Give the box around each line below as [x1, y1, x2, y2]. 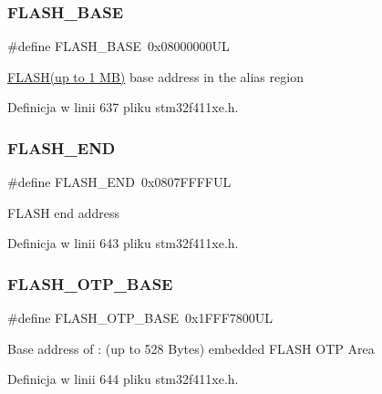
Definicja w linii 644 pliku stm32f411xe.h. [7, 369, 239, 389]
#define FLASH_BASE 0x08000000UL [7, 36, 230, 56]
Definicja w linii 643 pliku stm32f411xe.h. [7, 233, 239, 253]
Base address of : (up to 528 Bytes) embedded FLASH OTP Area [7, 338, 375, 358]
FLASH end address [7, 202, 120, 222]
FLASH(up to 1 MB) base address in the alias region [7, 67, 304, 86]
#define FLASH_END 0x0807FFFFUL [7, 172, 232, 192]
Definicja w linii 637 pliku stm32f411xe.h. [7, 98, 239, 117]
